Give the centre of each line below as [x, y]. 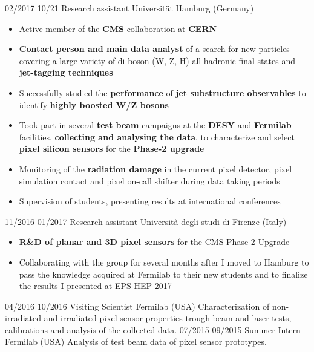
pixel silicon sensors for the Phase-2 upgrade [112, 148]
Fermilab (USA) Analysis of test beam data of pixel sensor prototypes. [136, 341]
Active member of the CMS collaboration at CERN [118, 28]
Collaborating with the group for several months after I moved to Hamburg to [164, 262]
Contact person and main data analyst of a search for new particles [154, 49]
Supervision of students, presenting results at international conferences [150, 201]
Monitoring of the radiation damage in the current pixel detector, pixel [155, 168]
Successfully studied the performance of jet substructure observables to [162, 92]
